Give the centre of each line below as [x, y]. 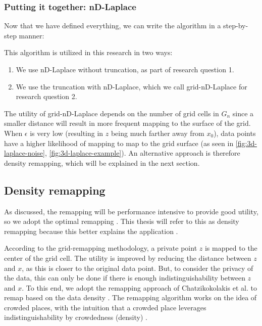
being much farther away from [158, 133]
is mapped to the [231, 248]
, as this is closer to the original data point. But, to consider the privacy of [138, 268]
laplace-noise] [24, 153]
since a [243, 113]
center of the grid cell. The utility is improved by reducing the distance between [128, 258]
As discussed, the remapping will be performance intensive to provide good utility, [131, 211]
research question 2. [46, 96]
